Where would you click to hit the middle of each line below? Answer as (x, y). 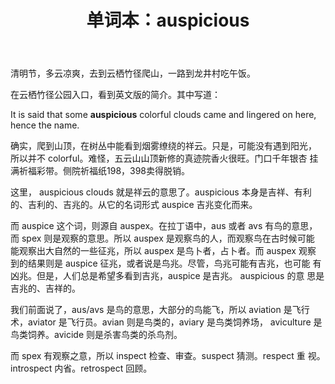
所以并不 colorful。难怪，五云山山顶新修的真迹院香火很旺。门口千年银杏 (159, 158)
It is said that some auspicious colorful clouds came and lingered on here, (163, 115)
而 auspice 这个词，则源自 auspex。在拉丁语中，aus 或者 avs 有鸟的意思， (164, 226)
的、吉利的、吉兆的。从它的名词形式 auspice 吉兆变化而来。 (134, 205)
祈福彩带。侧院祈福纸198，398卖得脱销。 (104, 171)
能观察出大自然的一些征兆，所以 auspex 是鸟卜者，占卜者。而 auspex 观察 (163, 251)
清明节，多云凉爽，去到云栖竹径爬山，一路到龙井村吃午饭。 (133, 73)
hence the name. (45, 125)
